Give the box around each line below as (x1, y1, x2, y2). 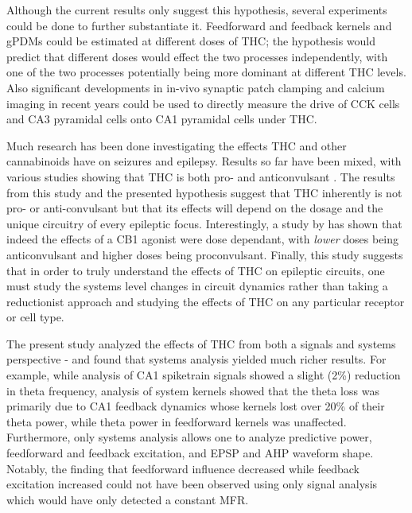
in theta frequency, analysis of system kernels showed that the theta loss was (6, 382, 379, 398)
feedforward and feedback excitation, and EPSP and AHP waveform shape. (6, 445, 374, 461)
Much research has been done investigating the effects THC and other (6, 137, 347, 154)
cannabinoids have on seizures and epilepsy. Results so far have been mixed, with (6, 153, 402, 169)
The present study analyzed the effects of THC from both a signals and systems (6, 335, 396, 352)
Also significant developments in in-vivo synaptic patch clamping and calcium (6, 79, 385, 95)
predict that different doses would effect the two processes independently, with (6, 48, 388, 64)
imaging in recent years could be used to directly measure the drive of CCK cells (6, 95, 400, 111)
